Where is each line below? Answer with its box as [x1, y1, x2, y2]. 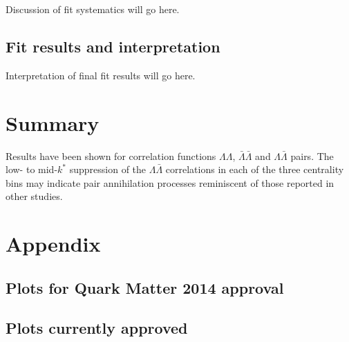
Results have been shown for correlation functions [6, 148, 216, 163]
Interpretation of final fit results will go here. [6, 68, 196, 82]
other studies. [6, 189, 63, 203]
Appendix [6, 230, 101, 258]
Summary [6, 108, 100, 137]
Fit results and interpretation [6, 35, 220, 57]
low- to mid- [6, 162, 58, 177]
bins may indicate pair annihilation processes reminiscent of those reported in [6, 175, 334, 190]
